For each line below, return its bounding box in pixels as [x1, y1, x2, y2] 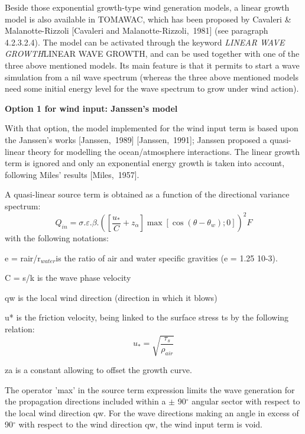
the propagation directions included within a [5, 395, 166, 407]
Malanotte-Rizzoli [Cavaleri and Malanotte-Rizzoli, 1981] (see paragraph [5, 24, 268, 37]
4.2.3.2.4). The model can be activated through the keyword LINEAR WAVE [5, 35, 285, 48]
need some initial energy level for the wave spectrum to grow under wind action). [5, 82, 299, 95]
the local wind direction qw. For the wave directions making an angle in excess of [5, 406, 299, 419]
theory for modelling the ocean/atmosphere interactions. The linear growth [27, 145, 300, 157]
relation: [5, 322, 35, 335]
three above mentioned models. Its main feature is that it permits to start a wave [5, 59, 300, 71]
